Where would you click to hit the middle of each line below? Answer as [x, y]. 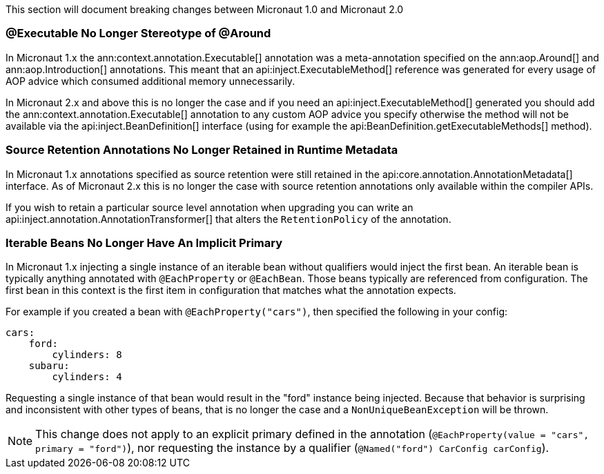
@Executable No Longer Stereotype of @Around [138, 33]
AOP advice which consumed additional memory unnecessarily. [150, 81]
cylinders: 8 [87, 355]
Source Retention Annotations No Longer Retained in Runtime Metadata [202, 150]
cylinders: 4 [87, 377]
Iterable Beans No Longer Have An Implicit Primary [144, 243]
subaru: [49, 366]
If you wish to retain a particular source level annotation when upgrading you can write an [210, 207]
